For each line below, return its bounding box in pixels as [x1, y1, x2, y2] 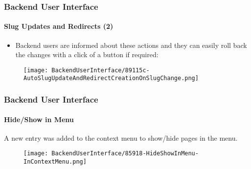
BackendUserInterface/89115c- [51, 66, 150, 74]
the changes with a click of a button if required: [15, 49, 159, 60]
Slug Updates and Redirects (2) [4, 21, 114, 31]
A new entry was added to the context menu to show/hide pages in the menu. [4, 132, 238, 143]
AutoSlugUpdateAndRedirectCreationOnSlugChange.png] [23, 75, 199, 82]
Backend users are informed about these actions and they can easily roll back [15, 40, 247, 50]
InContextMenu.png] [23, 158, 87, 166]
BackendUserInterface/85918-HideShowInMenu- [51, 150, 199, 157]
